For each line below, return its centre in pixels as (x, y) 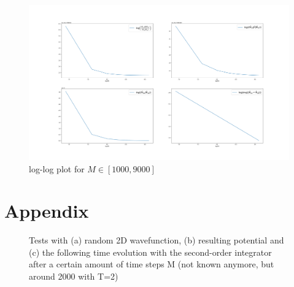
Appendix (47, 211)
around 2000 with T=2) (74, 276)
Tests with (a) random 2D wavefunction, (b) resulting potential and (157, 240)
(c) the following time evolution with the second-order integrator (150, 252)
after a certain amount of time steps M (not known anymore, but (152, 264)
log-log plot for (57, 168)
